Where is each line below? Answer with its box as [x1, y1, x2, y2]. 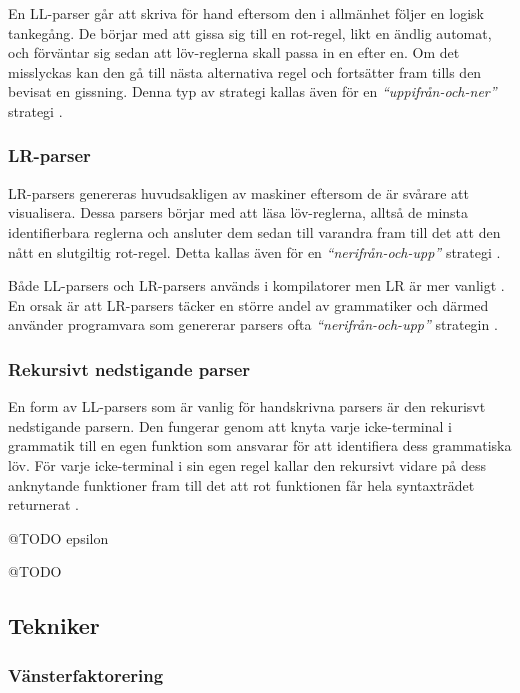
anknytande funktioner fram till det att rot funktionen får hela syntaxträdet [8, 474, 475, 495]
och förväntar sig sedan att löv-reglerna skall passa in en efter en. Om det [8, 42, 460, 63]
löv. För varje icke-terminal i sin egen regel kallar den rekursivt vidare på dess [8, 454, 487, 475]
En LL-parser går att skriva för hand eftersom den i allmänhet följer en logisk [8, 3, 485, 23]
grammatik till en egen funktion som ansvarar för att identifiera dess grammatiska [8, 435, 512, 456]
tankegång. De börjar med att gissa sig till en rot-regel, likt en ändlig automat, [8, 22, 492, 43]
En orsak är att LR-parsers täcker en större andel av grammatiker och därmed [8, 294, 489, 315]
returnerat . [8, 494, 79, 515]
